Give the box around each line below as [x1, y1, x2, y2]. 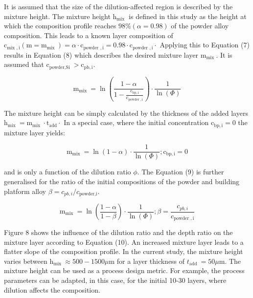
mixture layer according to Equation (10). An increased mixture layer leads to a [4, 236, 244, 247]
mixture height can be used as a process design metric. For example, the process [4, 265, 245, 276]
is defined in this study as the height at [129, 11, 247, 21]
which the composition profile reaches [4, 21, 116, 31]
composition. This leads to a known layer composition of [4, 30, 173, 40]
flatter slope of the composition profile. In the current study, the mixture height [4, 246, 243, 256]
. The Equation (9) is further [137, 167, 224, 177]
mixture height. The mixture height [4, 11, 111, 21]
